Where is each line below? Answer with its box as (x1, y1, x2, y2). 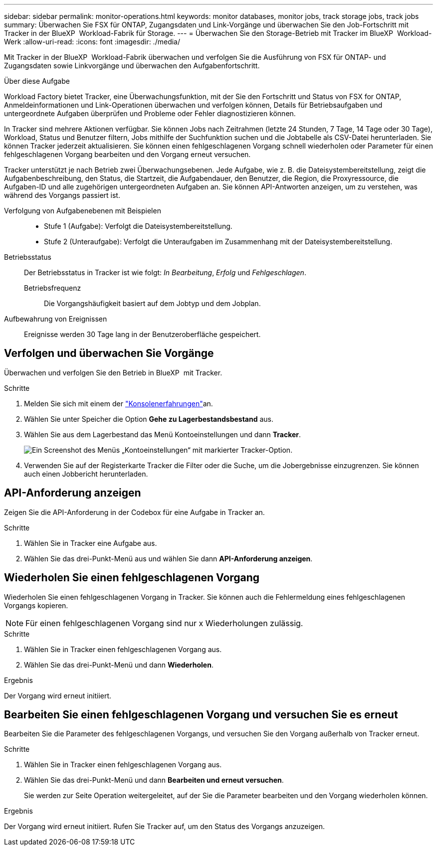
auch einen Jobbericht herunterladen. (24, 469, 148, 478)
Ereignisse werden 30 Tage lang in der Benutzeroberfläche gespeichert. (24, 330, 261, 339)
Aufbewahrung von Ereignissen (4, 315, 107, 323)
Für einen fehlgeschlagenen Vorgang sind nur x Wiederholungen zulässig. (25, 618, 303, 628)
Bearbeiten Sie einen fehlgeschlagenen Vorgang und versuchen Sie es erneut (4, 708, 398, 721)
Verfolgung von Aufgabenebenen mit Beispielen (4, 206, 161, 215)
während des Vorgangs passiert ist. (4, 191, 120, 199)
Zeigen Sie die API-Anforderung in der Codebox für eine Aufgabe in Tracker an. (4, 508, 265, 516)
